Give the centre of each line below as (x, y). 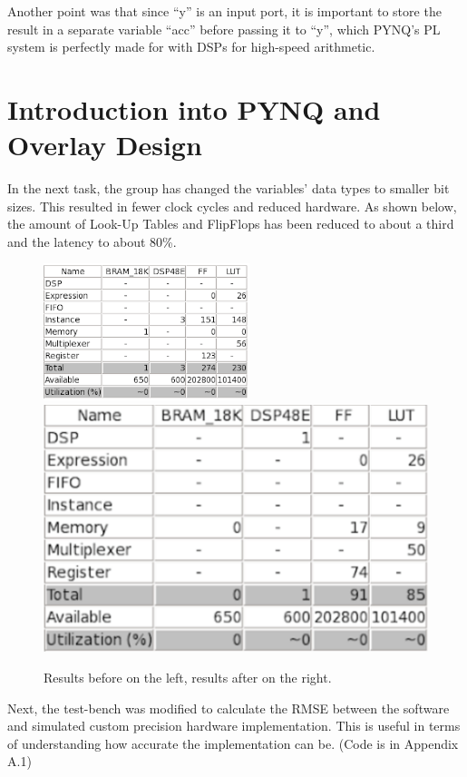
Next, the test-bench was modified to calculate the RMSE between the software (229, 708)
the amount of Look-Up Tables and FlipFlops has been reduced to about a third (231, 224)
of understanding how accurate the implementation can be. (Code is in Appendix (233, 743)
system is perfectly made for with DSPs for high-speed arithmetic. (191, 47)
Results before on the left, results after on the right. (188, 677)
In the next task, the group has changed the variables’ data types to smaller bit (229, 188)
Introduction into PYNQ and (194, 108)
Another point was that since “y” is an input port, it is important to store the (224, 11)
